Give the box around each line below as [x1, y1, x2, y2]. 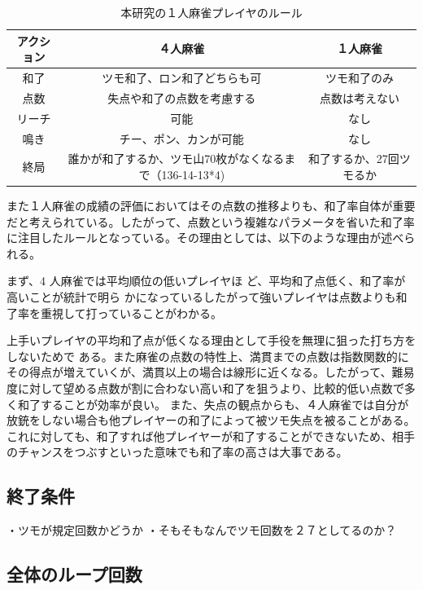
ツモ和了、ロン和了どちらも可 [102, 69, 262, 86]
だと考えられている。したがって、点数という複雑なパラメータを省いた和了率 [7, 213, 415, 230]
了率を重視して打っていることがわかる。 [7, 304, 222, 321]
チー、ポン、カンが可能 [119, 130, 244, 147]
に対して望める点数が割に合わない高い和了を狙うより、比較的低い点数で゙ [17, 380, 404, 397]
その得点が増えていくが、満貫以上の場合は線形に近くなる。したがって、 [7, 363, 392, 381]
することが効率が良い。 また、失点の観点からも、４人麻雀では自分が [40, 395, 409, 412]
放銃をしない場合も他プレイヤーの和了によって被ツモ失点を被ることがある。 [7, 412, 416, 429]
